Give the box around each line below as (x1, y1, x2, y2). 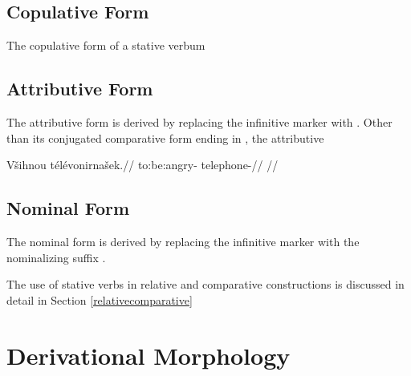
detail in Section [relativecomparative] (6, 291, 193, 308)
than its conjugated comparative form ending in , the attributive (6, 129, 324, 146)
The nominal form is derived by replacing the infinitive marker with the (6, 232, 360, 249)
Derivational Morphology (6, 338, 291, 371)
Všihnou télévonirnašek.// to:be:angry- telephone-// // (6, 156, 279, 173)
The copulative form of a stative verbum (6, 37, 205, 54)
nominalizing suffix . (6, 249, 106, 265)
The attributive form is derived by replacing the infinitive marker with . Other (6, 114, 393, 130)
